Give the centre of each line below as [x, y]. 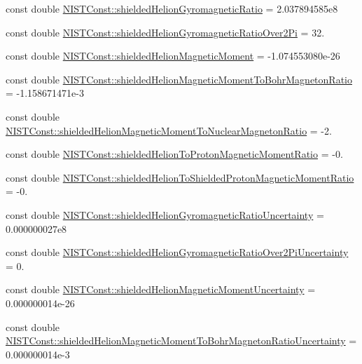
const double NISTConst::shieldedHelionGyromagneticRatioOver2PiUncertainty [177, 252]
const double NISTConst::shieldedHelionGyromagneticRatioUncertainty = [165, 214]
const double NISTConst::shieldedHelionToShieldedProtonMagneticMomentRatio [180, 177]
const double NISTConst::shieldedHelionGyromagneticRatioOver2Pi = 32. [165, 32]
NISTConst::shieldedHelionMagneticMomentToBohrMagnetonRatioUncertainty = [181, 341]
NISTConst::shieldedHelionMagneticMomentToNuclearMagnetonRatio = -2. [169, 130]
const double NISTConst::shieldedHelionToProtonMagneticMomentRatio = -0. [174, 154]
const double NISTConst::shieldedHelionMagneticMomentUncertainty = [161, 289]
